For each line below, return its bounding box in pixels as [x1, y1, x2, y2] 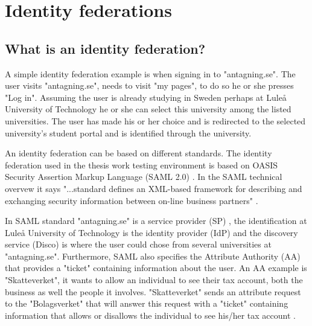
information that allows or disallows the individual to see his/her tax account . [5, 308, 296, 321]
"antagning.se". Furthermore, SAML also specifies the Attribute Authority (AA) [5, 249, 301, 262]
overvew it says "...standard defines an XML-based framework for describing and [5, 182, 302, 194]
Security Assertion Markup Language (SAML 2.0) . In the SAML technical [5, 170, 282, 183]
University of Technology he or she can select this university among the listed [5, 103, 291, 115]
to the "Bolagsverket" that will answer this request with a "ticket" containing [5, 297, 288, 310]
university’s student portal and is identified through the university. [5, 126, 252, 139]
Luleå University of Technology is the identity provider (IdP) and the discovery [5, 226, 298, 238]
